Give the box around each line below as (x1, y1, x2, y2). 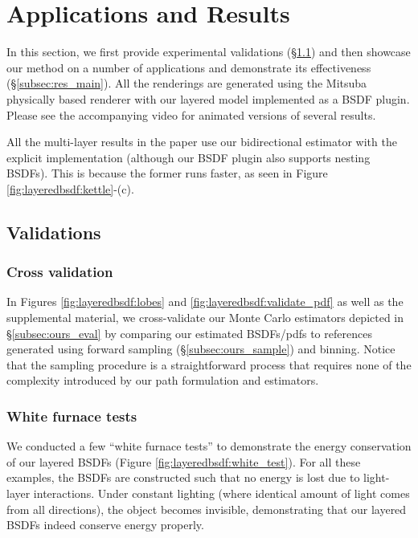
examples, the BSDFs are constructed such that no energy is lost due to (6, 469, 360, 486)
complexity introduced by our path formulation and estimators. (6, 372, 319, 389)
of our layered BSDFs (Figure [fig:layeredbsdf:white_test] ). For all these (6, 453, 361, 470)
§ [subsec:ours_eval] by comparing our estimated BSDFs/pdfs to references (6, 324, 372, 341)
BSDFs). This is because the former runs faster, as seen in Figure (6, 165, 328, 181)
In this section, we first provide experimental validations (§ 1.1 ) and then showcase (6, 43, 411, 60)
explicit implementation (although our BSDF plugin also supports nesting (6, 149, 371, 165)
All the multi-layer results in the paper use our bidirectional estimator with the (6, 133, 397, 150)
